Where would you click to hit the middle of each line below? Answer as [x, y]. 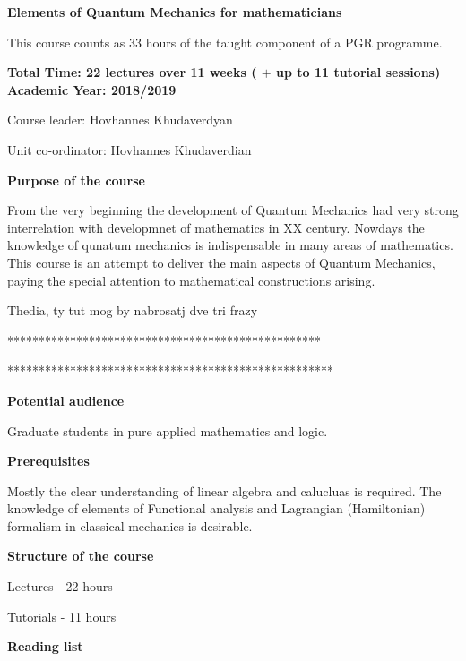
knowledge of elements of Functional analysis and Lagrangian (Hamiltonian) [216, 508]
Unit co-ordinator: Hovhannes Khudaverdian [129, 149]
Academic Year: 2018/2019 [92, 89]
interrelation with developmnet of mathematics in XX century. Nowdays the [216, 227]
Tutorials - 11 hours [62, 616]
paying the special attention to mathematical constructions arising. [191, 280]
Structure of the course [81, 556]
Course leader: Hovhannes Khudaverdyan [120, 120]
